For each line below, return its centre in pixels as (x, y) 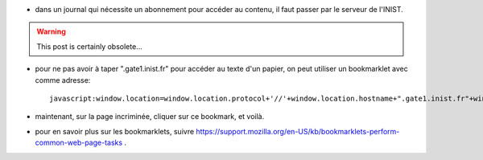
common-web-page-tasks (79, 143)
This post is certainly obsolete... (89, 46)
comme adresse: (63, 80)
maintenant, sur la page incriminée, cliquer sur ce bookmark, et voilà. (150, 117)
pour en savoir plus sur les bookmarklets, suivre (115, 131)
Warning (51, 31)
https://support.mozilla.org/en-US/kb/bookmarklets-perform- (298, 131)
